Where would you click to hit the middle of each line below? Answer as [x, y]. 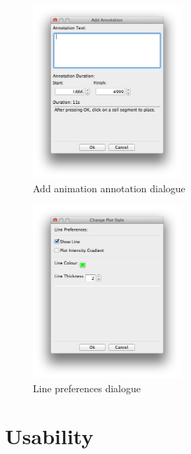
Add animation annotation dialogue [109, 188]
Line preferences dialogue [87, 388]
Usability [49, 436]
